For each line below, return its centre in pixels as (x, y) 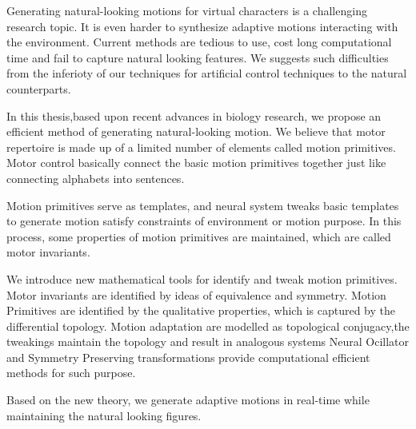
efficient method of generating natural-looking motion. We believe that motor (196, 131)
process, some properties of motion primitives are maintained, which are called (199, 236)
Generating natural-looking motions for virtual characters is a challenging (187, 10)
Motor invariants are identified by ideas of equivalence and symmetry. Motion (196, 294)
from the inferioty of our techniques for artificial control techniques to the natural (207, 73)
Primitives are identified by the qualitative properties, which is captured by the (201, 310)
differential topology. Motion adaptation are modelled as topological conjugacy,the (208, 326)
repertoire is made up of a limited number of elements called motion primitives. (201, 147)
